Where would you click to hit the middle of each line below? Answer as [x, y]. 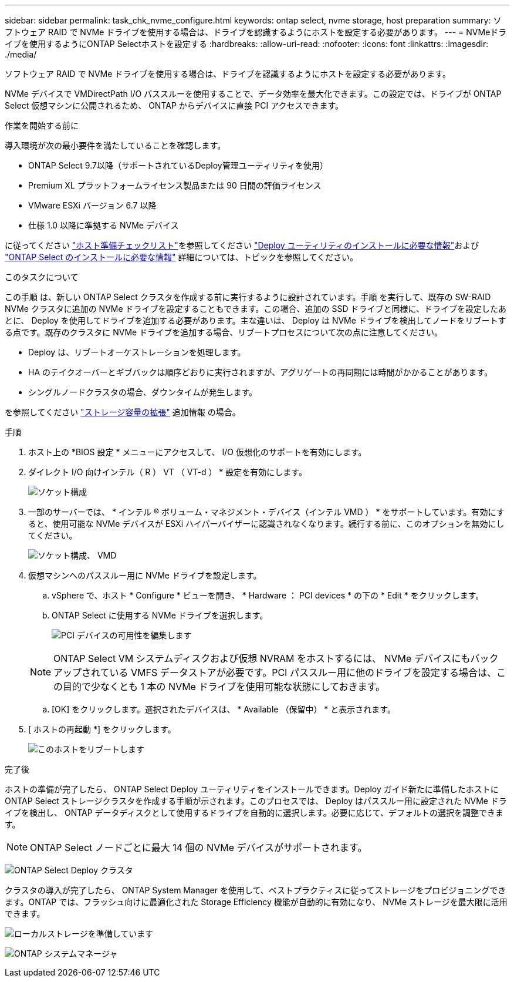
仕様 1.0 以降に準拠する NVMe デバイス [104, 225]
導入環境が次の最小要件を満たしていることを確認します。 [115, 145]
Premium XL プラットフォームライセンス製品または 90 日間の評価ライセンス [175, 185]
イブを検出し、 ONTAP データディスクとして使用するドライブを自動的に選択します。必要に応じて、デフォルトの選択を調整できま [254, 813]
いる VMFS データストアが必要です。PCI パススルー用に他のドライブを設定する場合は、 [303, 672]
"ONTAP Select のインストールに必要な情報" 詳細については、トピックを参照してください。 [182, 257]
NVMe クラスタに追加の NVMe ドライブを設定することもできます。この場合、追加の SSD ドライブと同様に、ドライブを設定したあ [256, 309]
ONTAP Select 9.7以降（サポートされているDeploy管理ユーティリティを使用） [178, 165]
